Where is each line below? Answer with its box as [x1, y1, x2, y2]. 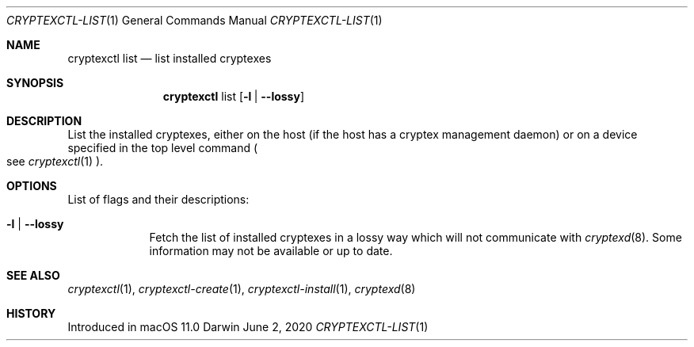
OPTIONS [6, 179, 57, 193]
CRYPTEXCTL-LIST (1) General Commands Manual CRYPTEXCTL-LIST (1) [6, 13, 383, 27]
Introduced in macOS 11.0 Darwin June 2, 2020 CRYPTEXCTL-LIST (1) [67, 320, 429, 334]
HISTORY [6, 307, 56, 320]
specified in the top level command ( [67, 141, 258, 154]
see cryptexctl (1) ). [6, 154, 104, 168]
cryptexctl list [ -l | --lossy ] [162, 90, 304, 103]
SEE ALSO [6, 269, 60, 282]
